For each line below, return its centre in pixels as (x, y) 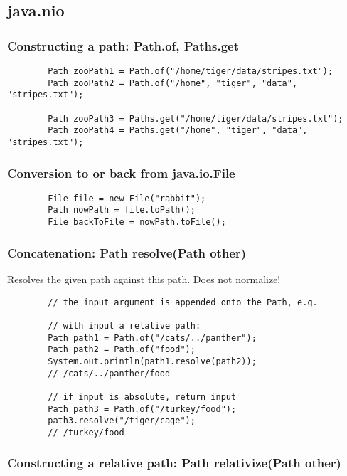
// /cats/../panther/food (109, 373)
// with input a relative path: (124, 326)
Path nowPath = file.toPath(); (122, 210)
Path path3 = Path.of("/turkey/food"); (142, 409)
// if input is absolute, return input (142, 397)
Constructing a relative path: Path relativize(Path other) (174, 463)
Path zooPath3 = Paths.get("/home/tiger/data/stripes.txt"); (196, 118)
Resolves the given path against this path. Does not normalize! (144, 279)
